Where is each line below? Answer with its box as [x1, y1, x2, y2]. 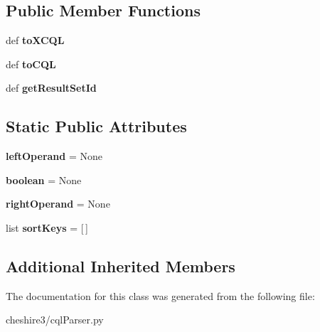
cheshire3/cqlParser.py [6, 312, 104, 327]
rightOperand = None [6, 196, 110, 211]
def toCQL [6, 56, 56, 71]
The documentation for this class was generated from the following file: [6, 288, 315, 303]
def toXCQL [6, 33, 65, 48]
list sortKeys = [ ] [6, 220, 88, 235]
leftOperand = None [6, 149, 102, 164]
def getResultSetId [6, 80, 97, 95]
